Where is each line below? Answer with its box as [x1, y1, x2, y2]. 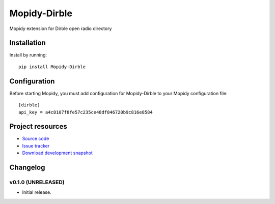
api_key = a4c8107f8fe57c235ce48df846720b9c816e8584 [18, 109, 153, 115]
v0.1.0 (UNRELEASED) [9, 179, 65, 186]
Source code [22, 135, 49, 142]
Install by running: [9, 52, 47, 58]
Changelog [9, 163, 45, 172]
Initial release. [22, 189, 51, 195]
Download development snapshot [22, 150, 93, 156]
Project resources [9, 122, 67, 131]
